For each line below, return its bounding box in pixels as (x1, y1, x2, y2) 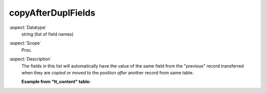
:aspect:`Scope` (9, 40, 41, 46)
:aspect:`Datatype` (9, 24, 47, 30)
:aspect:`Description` (9, 56, 52, 62)
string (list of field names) (21, 31, 74, 37)
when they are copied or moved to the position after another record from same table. (21, 70, 194, 75)
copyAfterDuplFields (9, 7, 96, 18)
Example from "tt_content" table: (21, 79, 91, 85)
